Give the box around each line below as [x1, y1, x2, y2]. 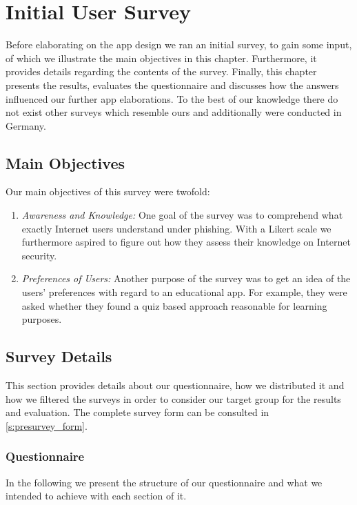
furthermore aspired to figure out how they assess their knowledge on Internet [21, 235, 351, 249]
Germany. [6, 118, 46, 132]
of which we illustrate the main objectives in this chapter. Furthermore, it [6, 50, 317, 65]
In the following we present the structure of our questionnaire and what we [6, 475, 323, 489]
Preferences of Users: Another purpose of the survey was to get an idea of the [21, 271, 351, 286]
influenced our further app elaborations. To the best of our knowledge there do [6, 91, 338, 106]
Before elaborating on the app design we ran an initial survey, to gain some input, [6, 37, 352, 52]
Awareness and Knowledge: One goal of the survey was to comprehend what [21, 208, 343, 222]
